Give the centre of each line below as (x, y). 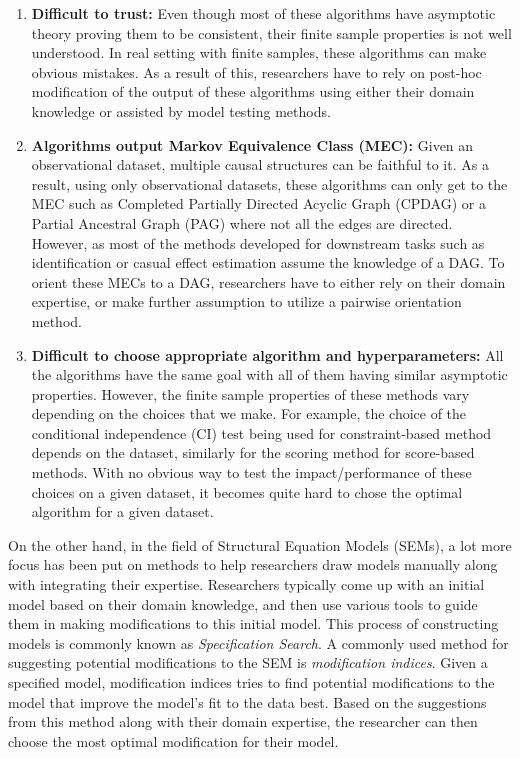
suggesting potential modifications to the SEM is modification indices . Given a (248, 662)
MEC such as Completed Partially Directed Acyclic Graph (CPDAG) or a (258, 203)
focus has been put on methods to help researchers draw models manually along (253, 564)
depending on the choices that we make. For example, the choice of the (249, 413)
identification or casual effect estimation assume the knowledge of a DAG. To (268, 262)
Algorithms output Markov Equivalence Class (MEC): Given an (252, 144)
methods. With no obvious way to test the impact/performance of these (251, 472)
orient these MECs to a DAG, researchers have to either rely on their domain (268, 281)
